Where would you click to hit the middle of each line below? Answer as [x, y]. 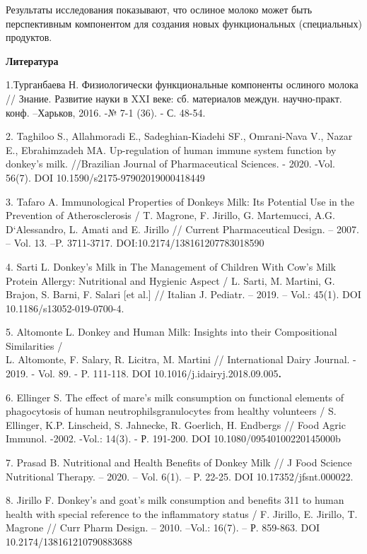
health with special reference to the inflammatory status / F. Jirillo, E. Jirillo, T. [182, 513]
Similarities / [34, 345]
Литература [32, 60]
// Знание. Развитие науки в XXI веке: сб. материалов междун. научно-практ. [174, 98]
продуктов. [29, 37]
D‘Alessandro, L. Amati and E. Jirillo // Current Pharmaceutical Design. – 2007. [182, 229]
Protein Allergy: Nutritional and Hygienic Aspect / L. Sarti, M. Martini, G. [170, 280]
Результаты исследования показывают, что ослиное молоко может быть [159, 9]
